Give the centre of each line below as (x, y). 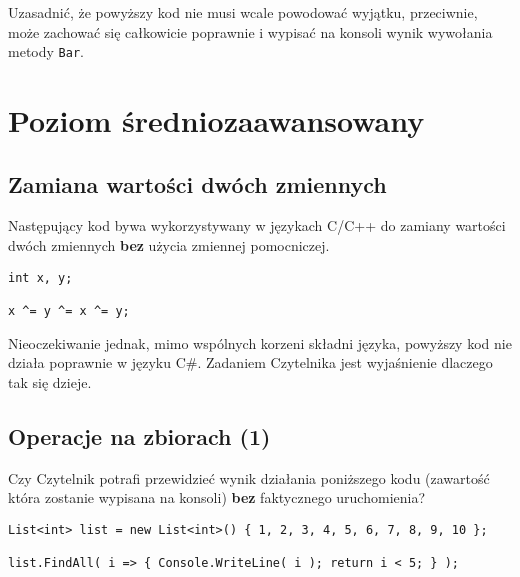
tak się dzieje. (50, 381)
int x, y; (40, 277)
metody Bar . (46, 51)
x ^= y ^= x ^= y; (69, 310)
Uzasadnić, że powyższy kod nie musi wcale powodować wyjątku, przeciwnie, (243, 12)
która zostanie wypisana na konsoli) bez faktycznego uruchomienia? (217, 497)
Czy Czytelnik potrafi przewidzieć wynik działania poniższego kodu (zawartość (249, 477)
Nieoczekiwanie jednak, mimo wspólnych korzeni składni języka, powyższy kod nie (260, 342)
